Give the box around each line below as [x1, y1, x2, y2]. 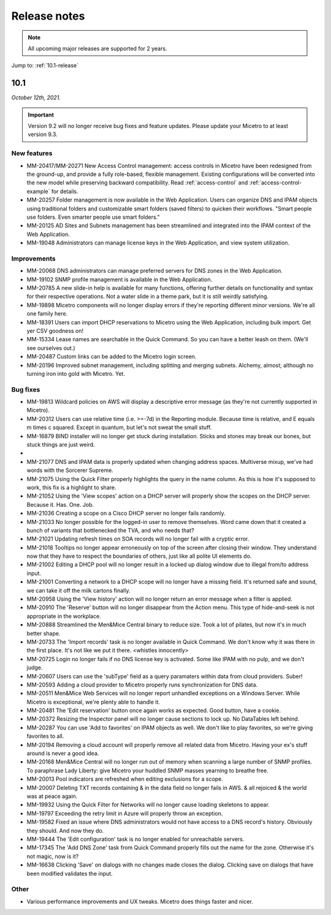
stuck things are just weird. [26, 441, 95, 448]
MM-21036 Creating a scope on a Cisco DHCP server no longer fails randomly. [26, 509, 226, 517]
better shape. [26, 629, 61, 637]
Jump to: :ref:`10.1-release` [11, 62, 79, 69]
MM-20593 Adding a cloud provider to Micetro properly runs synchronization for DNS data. [26, 681, 258, 688]
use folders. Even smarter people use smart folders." [26, 213, 160, 221]
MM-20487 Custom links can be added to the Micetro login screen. [26, 353, 197, 360]
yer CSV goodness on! [26, 327, 84, 334]
